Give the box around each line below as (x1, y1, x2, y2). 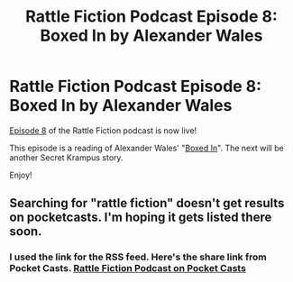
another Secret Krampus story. (9, 151, 124, 163)
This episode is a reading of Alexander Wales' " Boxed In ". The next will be (9, 142, 284, 153)
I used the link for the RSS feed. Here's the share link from (9, 250, 268, 263)
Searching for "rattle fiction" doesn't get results (9, 196, 285, 211)
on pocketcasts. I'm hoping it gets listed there (9, 210, 272, 225)
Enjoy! (9, 169, 33, 180)
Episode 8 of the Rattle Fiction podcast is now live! (9, 124, 197, 136)
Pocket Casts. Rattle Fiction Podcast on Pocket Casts (9, 262, 246, 275)
